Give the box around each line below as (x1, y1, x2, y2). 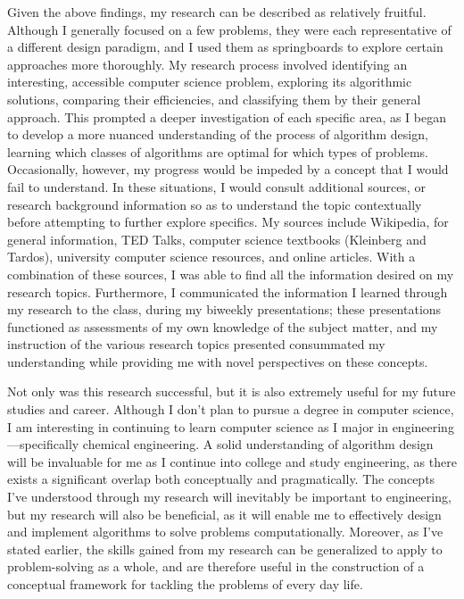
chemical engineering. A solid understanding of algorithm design (82, 435, 434, 453)
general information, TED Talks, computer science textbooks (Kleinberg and (7, 229, 427, 248)
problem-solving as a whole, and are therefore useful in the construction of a (7, 557, 425, 576)
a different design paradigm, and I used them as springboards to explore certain (7, 37, 443, 56)
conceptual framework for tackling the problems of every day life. (7, 575, 363, 593)
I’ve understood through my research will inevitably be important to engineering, (7, 487, 452, 506)
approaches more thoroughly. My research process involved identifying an (7, 54, 408, 73)
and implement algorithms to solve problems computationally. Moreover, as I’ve (7, 522, 443, 541)
